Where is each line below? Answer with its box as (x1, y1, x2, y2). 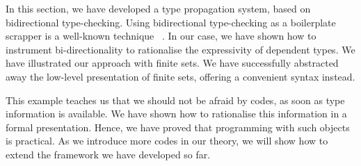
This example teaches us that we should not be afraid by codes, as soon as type (6, 92, 345, 107)
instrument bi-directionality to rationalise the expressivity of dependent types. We (6, 42, 355, 56)
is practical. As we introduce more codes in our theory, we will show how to (6, 133, 328, 148)
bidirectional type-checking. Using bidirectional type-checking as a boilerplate (6, 15, 336, 29)
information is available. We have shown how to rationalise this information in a (6, 106, 347, 121)
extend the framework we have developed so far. (6, 147, 211, 161)
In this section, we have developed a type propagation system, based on (6, 1, 311, 15)
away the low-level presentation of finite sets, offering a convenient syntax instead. (6, 69, 355, 83)
